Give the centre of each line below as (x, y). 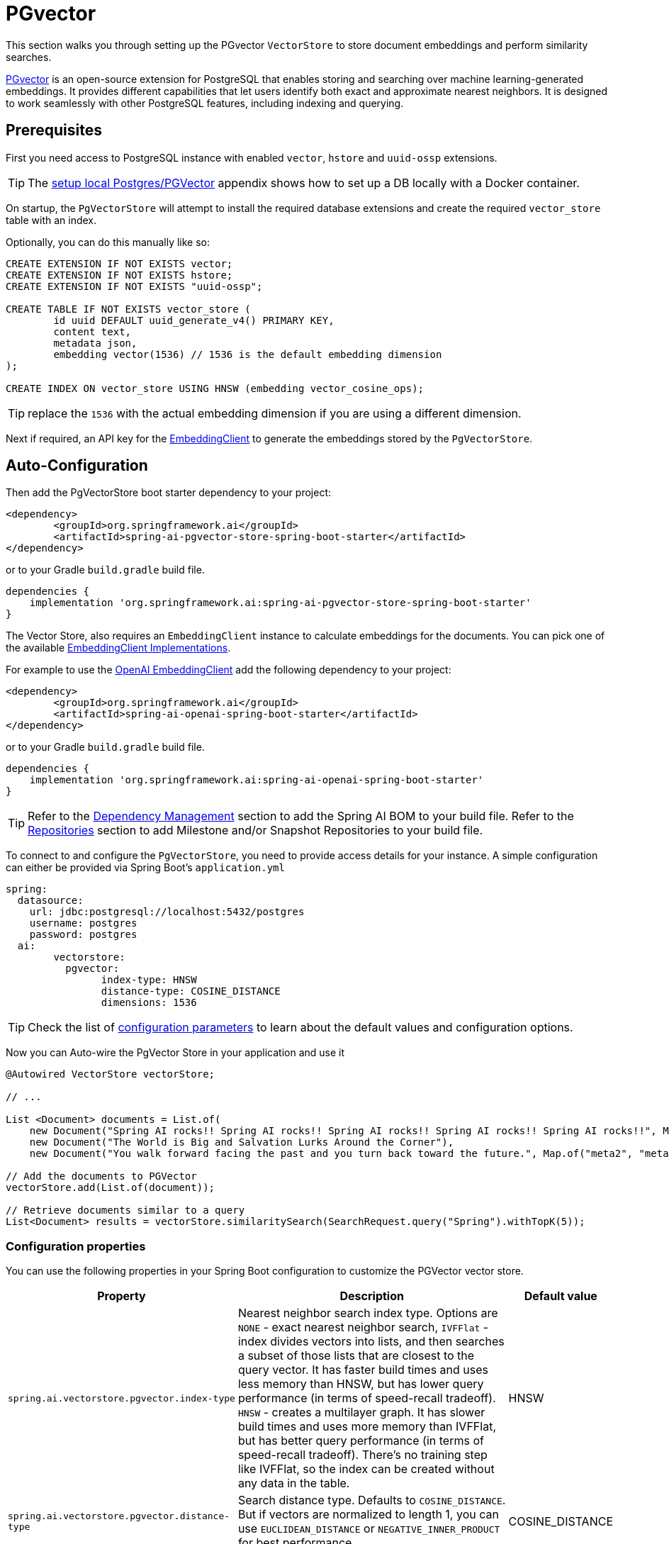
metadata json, (95, 343)
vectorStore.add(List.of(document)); (111, 1188)
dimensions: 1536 (149, 1003)
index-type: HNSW (149, 980)
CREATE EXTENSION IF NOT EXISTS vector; (119, 263)
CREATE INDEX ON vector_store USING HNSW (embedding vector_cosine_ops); (215, 388)
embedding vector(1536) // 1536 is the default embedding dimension (248, 354)
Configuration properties (76, 1246)
